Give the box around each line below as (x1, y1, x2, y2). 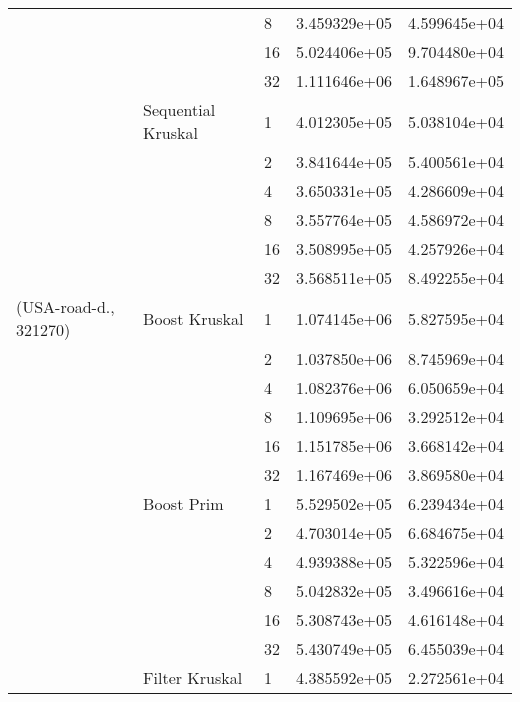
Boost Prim (143, 492, 224, 515)
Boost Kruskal (143, 306, 244, 330)
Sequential (143, 98, 216, 121)
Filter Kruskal (143, 666, 243, 689)
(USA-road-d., (16, 295, 115, 318)
